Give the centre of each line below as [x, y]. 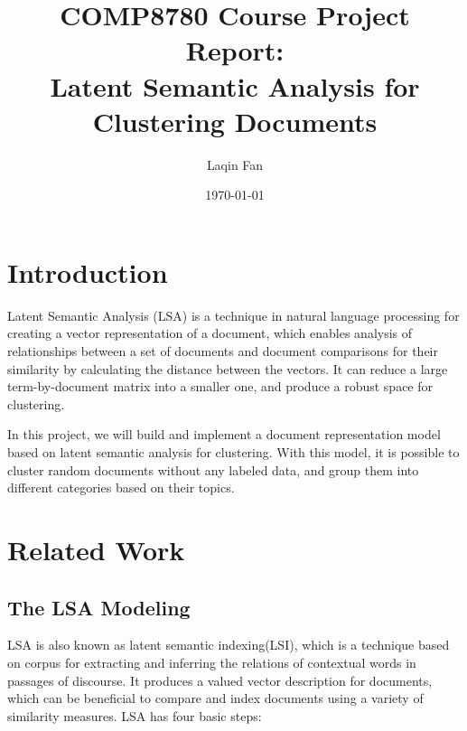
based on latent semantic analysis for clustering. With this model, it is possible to [233, 451]
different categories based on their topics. [121, 487]
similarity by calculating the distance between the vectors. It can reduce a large [228, 368]
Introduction [88, 272]
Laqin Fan [235, 164]
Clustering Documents [235, 121]
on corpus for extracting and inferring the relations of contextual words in [212, 662]
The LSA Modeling [99, 607]
